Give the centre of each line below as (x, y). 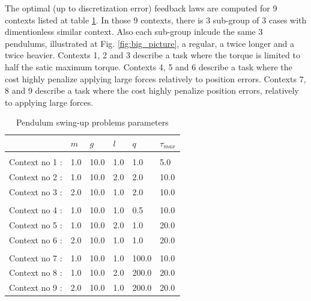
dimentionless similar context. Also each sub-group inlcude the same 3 (134, 32)
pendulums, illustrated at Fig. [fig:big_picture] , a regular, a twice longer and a (150, 43)
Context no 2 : (36, 176)
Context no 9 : (36, 287)
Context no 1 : (36, 162)
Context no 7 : (36, 257)
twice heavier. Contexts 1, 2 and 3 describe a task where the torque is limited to (152, 55)
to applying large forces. (49, 102)
